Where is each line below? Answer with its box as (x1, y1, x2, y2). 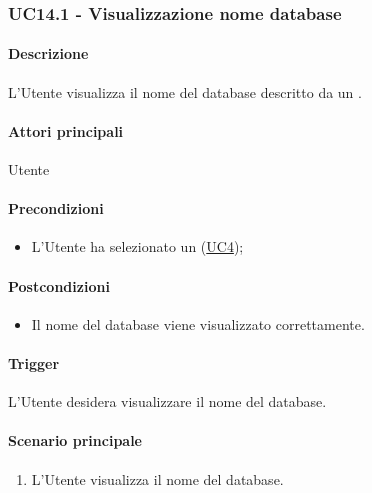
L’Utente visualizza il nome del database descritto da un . (8, 81, 362, 102)
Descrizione (8, 43, 89, 64)
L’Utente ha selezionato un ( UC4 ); (31, 236, 244, 257)
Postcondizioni (8, 275, 110, 296)
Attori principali (8, 120, 124, 141)
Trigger (8, 353, 60, 373)
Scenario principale (8, 430, 142, 451)
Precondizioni (8, 198, 104, 219)
